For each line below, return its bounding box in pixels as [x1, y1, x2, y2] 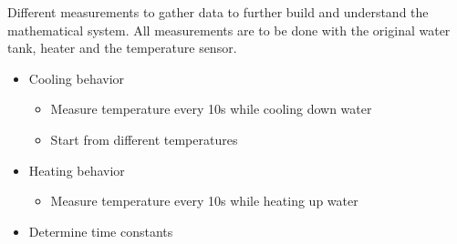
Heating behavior [28, 160, 125, 179]
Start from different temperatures [50, 129, 238, 148]
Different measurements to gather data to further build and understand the [7, 3, 429, 21]
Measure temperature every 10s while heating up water [50, 191, 358, 210]
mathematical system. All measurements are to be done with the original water [7, 20, 451, 39]
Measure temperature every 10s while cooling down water [50, 99, 372, 118]
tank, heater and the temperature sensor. [7, 38, 237, 57]
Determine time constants [28, 221, 173, 240]
